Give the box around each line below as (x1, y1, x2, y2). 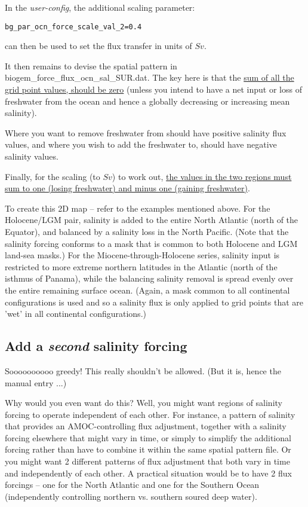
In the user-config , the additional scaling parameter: (5, 1, 195, 13)
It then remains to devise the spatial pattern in (5, 59, 177, 72)
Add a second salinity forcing (5, 337, 187, 355)
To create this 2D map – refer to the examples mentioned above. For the (5, 201, 270, 214)
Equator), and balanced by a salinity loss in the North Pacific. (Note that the (5, 225, 289, 237)
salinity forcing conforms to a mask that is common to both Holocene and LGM (5, 237, 298, 249)
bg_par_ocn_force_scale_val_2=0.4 (5, 22, 142, 31)
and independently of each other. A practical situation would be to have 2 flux (5, 466, 292, 479)
